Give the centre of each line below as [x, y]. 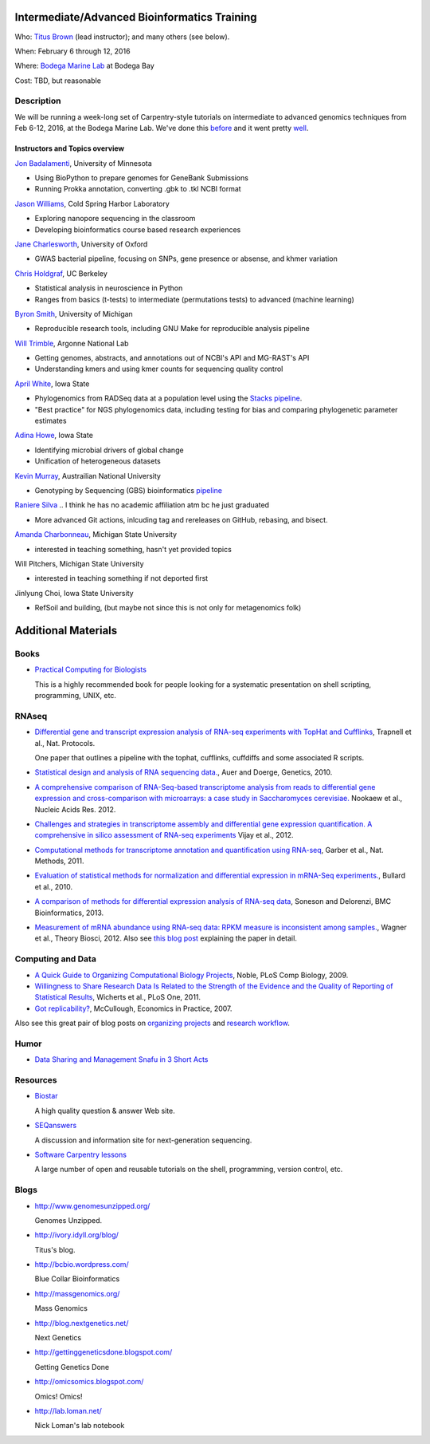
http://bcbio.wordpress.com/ [82, 1264]
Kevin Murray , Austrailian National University [88, 475]
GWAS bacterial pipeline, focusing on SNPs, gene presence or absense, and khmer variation [186, 258]
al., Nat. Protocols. [65, 743]
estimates [51, 421]
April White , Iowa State [52, 384]
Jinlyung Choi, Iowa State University [74, 593]
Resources [36, 1080]
